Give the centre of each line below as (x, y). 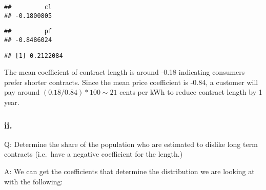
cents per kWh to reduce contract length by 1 (191, 92)
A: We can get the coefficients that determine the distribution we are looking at (129, 171)
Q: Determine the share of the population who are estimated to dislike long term (131, 144)
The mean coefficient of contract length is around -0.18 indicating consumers (125, 72)
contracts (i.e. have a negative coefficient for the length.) (94, 154)
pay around (22, 92)
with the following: (34, 181)
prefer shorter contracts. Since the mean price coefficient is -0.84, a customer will (131, 82)
